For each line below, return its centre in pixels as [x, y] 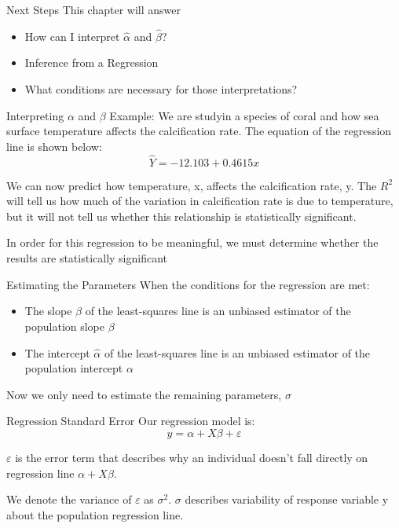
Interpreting [35, 115]
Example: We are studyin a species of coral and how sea [244, 115]
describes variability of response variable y [287, 499]
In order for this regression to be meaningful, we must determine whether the [192, 242]
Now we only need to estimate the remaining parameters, [144, 394]
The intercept [57, 352]
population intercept [74, 368]
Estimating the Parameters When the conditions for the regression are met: [188, 284]
